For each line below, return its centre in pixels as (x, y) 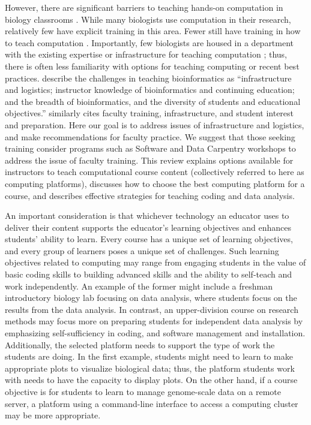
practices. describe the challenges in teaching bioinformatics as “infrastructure (148, 78)
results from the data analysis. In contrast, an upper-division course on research (152, 309)
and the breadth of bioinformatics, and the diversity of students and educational (153, 101)
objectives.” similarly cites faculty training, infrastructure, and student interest (149, 113)
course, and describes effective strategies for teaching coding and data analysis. (150, 195)
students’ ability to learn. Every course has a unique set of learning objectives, (149, 239)
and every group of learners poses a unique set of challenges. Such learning (142, 250)
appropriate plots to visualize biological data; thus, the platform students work (150, 368)
